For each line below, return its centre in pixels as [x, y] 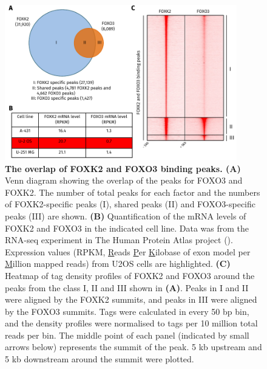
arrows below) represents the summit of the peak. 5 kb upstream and [133, 347]
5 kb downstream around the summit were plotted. [100, 359]
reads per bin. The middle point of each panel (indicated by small [127, 335]
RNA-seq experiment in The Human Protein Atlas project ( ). [119, 240]
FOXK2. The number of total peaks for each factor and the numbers [133, 192]
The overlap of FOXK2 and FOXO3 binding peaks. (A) [123, 168]
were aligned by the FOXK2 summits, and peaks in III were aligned [131, 299]
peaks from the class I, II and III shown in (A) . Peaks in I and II [127, 287]
